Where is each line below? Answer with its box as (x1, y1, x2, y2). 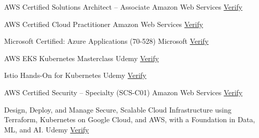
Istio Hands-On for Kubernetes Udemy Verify (4, 70, 147, 80)
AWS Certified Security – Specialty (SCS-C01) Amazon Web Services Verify (4, 87, 243, 97)
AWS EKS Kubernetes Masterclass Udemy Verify (4, 52, 159, 63)
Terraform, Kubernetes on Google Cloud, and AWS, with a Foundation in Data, (4, 114, 255, 125)
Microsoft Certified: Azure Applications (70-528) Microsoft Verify (4, 36, 209, 46)
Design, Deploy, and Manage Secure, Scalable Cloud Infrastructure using (4, 104, 231, 115)
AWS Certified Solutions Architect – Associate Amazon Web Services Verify (4, 2, 243, 12)
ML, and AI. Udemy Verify (4, 124, 89, 134)
